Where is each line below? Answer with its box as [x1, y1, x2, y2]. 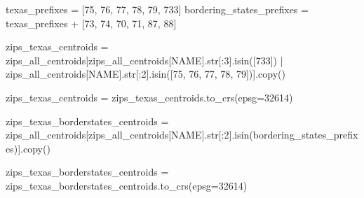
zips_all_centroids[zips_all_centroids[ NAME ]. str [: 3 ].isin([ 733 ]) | [6, 52, 283, 67]
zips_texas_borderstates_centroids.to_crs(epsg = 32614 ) [6, 178, 248, 192]
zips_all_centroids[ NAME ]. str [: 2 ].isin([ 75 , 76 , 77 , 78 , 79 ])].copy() [6, 66, 285, 81]
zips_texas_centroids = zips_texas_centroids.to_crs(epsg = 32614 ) [6, 90, 293, 104]
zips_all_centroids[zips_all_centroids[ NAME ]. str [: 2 [6, 127, 229, 142]
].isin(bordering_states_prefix [229, 127, 358, 142]
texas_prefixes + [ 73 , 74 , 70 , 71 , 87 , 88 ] [6, 15, 177, 30]
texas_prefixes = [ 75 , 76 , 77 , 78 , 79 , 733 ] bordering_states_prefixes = [6, 2, 309, 16]
